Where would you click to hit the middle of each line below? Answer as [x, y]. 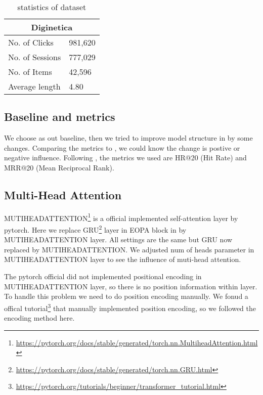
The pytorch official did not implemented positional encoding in [103, 276]
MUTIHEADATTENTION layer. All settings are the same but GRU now [118, 239]
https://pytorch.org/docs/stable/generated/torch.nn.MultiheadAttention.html [137, 342]
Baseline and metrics [60, 117]
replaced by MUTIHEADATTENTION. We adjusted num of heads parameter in [129, 249]
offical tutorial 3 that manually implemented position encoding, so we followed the [130, 307]
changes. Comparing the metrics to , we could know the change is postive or [122, 147]
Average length [34, 86]
